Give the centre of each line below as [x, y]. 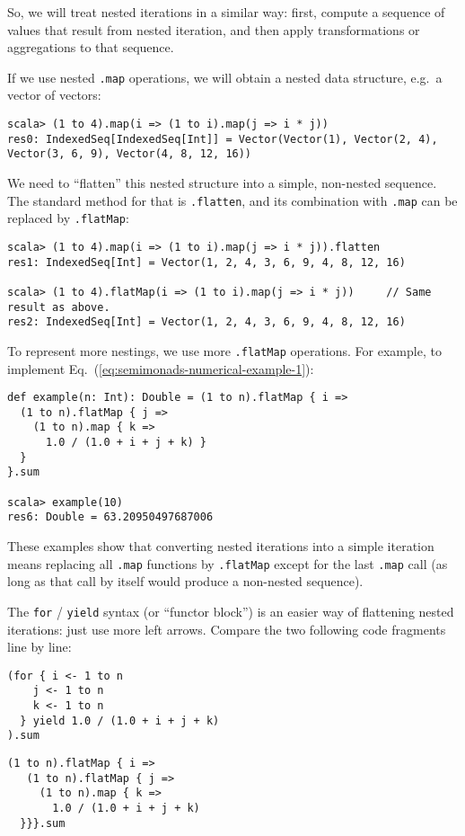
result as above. [59, 307]
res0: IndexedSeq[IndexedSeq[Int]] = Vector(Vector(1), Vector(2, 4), [223, 139]
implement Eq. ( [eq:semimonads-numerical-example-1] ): [161, 368]
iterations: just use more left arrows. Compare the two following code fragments [227, 629]
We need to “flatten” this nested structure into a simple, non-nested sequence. [222, 182]
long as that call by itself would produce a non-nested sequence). [185, 581]
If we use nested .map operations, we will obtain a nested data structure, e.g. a [225, 77]
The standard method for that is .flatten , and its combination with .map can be [232, 200]
